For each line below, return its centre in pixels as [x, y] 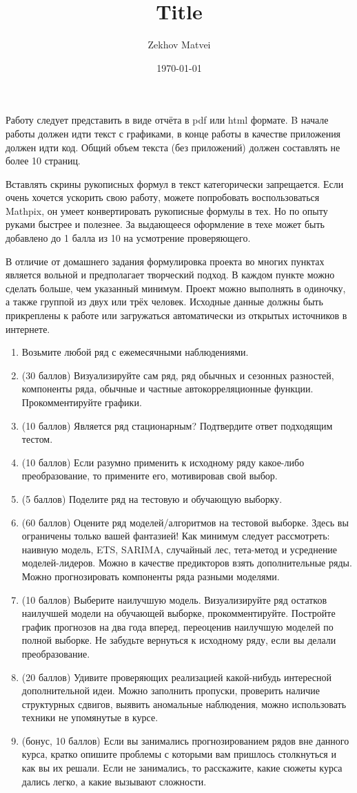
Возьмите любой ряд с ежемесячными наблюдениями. [135, 352]
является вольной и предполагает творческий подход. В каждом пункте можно [170, 275]
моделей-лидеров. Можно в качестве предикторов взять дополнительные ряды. [187, 563]
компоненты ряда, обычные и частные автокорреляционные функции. [167, 389]
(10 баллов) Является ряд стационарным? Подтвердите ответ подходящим [177, 425]
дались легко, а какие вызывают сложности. [114, 781]
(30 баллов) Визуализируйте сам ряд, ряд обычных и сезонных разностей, [178, 375]
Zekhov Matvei [179, 45]
